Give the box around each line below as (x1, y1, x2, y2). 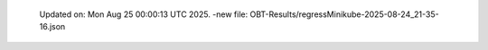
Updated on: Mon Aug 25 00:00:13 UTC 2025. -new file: (39, 9, 249, 20)
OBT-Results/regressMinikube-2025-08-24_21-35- (249, 9, 439, 20)
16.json (39, 21, 66, 32)
